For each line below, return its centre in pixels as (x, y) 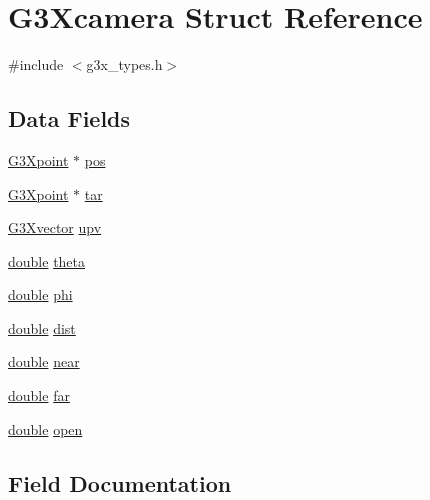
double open (45, 428)
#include (36, 64)
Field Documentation (120, 482)
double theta (47, 260)
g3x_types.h (124, 64)
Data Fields (69, 118)
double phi (40, 294)
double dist (42, 327)
